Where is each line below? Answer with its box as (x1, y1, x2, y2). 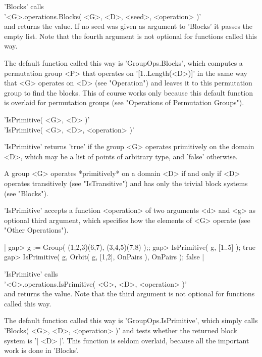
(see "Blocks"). (4, 188, 48, 198)
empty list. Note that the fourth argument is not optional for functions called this (4, 30, 257, 41)
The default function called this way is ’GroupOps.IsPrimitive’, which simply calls (4, 315, 258, 326)
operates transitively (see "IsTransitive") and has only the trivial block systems (4, 177, 248, 188)
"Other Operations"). (4, 225, 69, 235)
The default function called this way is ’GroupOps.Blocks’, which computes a (4, 57, 243, 68)
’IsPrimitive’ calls (4, 269, 58, 279)
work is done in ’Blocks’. (4, 345, 79, 355)
